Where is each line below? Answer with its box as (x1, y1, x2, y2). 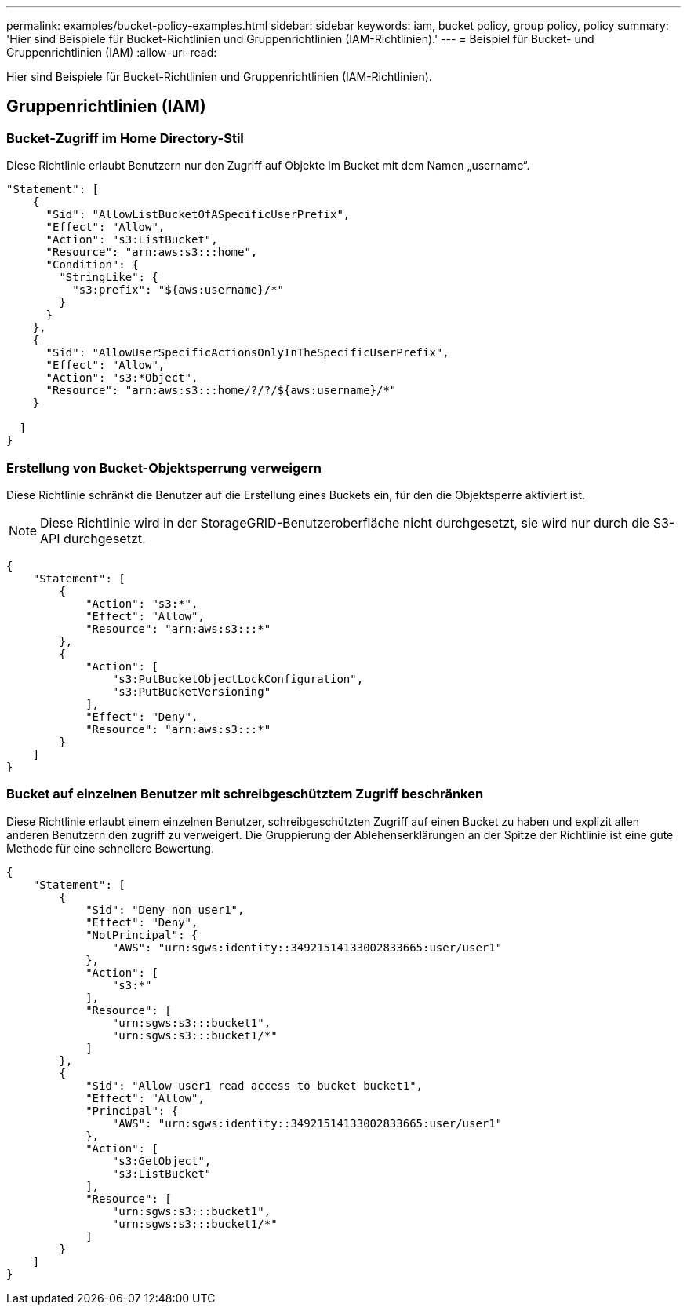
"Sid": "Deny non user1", (85, 903, 245, 916)
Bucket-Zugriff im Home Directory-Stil (6, 130, 244, 146)
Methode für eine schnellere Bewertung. (6, 841, 215, 855)
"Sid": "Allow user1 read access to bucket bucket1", (85, 1079, 423, 1092)
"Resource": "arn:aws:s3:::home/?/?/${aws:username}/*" (45, 384, 397, 397)
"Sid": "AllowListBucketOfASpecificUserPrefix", (45, 208, 351, 221)
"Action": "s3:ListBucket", (45, 233, 218, 246)
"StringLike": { (59, 271, 158, 284)
